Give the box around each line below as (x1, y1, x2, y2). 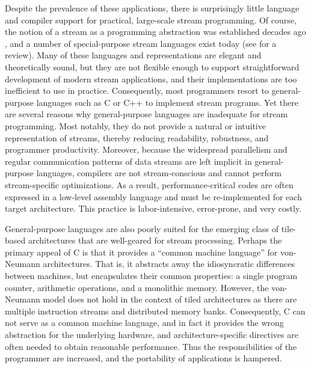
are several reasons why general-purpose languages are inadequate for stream (5, 108, 288, 120)
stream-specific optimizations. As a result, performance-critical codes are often (5, 178, 294, 191)
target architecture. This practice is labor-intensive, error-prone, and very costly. (5, 202, 302, 215)
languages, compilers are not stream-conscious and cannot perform (36, 167, 282, 179)
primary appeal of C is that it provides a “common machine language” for (5, 245, 278, 258)
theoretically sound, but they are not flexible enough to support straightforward (5, 60, 300, 73)
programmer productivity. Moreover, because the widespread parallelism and (5, 143, 288, 156)
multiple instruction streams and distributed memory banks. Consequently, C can (5, 304, 306, 317)
